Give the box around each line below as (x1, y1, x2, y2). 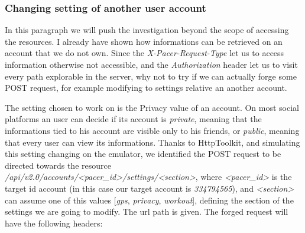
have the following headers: (5, 216, 103, 229)
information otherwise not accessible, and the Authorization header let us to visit (5, 58, 298, 70)
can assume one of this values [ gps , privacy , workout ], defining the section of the (5, 193, 294, 206)
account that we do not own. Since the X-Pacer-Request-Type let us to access (5, 47, 284, 59)
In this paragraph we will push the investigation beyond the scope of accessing (5, 24, 289, 36)
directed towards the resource (5, 159, 111, 171)
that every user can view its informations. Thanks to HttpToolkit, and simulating (5, 136, 300, 148)
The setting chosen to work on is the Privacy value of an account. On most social (5, 101, 299, 113)
